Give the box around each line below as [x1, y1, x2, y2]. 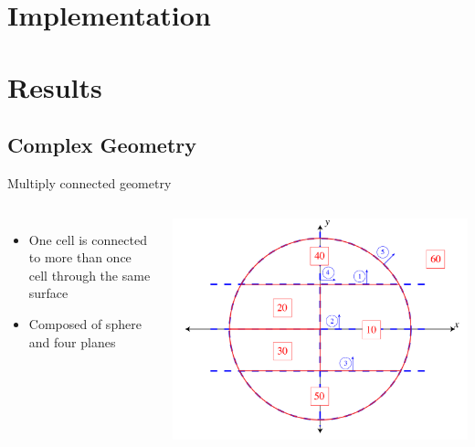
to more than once [28, 248, 132, 267]
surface [28, 283, 69, 303]
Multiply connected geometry [7, 173, 172, 192]
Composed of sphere [28, 314, 142, 333]
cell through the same [28, 265, 151, 284]
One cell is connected [28, 229, 147, 249]
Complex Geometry [7, 131, 197, 159]
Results [7, 68, 102, 105]
